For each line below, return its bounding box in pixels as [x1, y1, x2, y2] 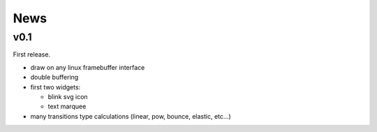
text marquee [47, 102, 87, 111]
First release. [13, 50, 51, 59]
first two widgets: [30, 82, 81, 91]
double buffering [30, 73, 79, 82]
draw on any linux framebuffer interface [30, 63, 145, 71]
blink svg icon [47, 92, 88, 101]
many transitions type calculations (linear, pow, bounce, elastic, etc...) [30, 112, 231, 120]
